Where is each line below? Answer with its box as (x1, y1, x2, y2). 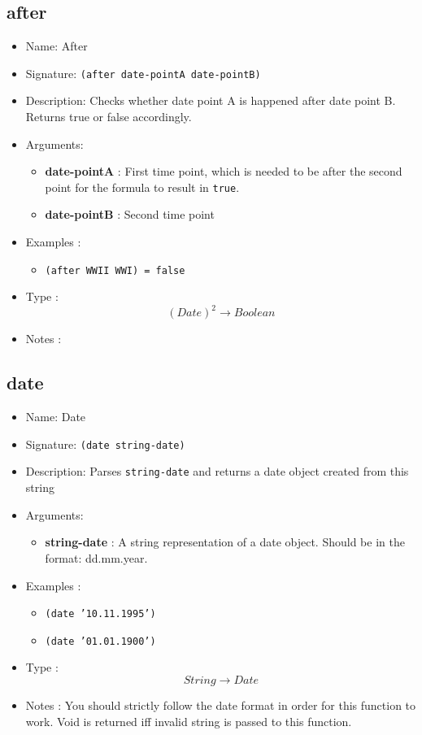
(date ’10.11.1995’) (45, 608, 156, 620)
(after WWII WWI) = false (45, 264, 185, 276)
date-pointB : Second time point (45, 206, 215, 223)
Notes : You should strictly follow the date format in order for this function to (25, 697, 416, 713)
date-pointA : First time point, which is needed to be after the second (45, 163, 402, 180)
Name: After (25, 37, 88, 54)
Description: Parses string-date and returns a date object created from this (25, 463, 409, 480)
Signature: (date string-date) (25, 435, 185, 452)
